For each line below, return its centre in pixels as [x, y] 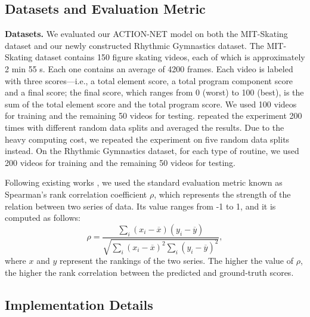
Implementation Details [79, 304]
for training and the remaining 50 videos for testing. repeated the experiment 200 [154, 116]
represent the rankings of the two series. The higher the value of [176, 261]
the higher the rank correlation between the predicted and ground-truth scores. [149, 272]
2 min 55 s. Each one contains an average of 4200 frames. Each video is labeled [149, 68]
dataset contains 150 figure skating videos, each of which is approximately [170, 57]
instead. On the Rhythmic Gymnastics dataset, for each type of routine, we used [152, 151]
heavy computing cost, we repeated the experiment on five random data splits [147, 139]
